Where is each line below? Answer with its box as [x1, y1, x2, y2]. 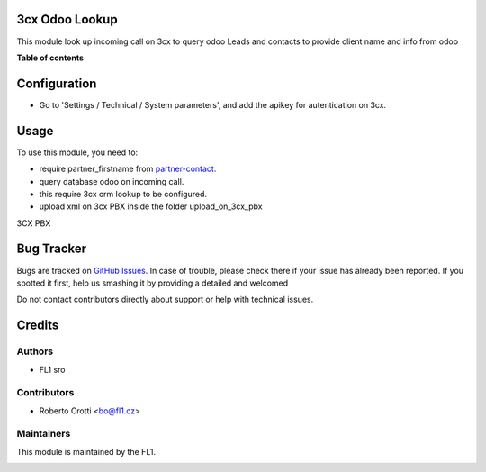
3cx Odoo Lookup [16, 12, 118, 27]
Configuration [16, 76, 97, 91]
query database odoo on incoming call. [39, 176, 184, 186]
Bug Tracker [16, 241, 87, 257]
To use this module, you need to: [16, 147, 139, 158]
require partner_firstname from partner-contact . [39, 163, 217, 175]
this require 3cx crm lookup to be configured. [39, 188, 207, 199]
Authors [16, 345, 54, 358]
